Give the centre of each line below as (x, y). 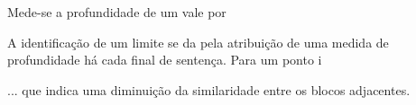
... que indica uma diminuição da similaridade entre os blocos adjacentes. (209, 89)
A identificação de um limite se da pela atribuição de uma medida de (198, 42)
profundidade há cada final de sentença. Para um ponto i (165, 60)
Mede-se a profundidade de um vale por (117, 12)
